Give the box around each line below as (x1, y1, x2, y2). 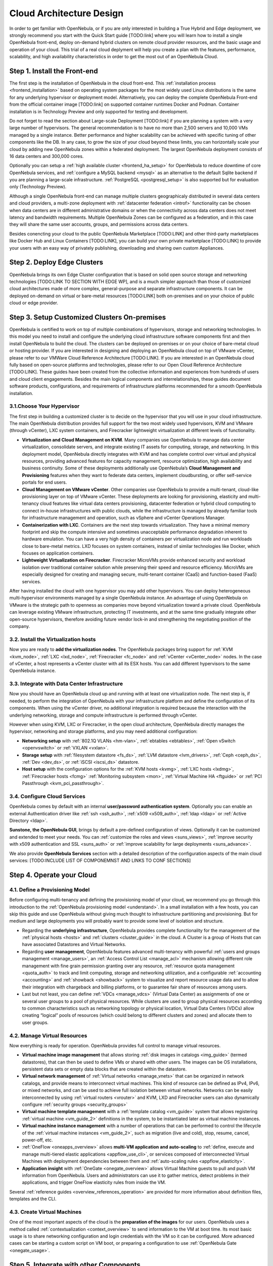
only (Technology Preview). (9, 184, 67, 190)
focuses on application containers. (22, 550, 94, 557)
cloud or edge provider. (9, 300, 58, 306)
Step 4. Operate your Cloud (9, 871, 97, 879)
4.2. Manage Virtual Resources (9, 1032, 87, 1039)
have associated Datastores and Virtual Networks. (22, 941, 126, 947)
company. (9, 623, 30, 629)
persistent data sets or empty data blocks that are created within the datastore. (22, 1066, 187, 1072)
